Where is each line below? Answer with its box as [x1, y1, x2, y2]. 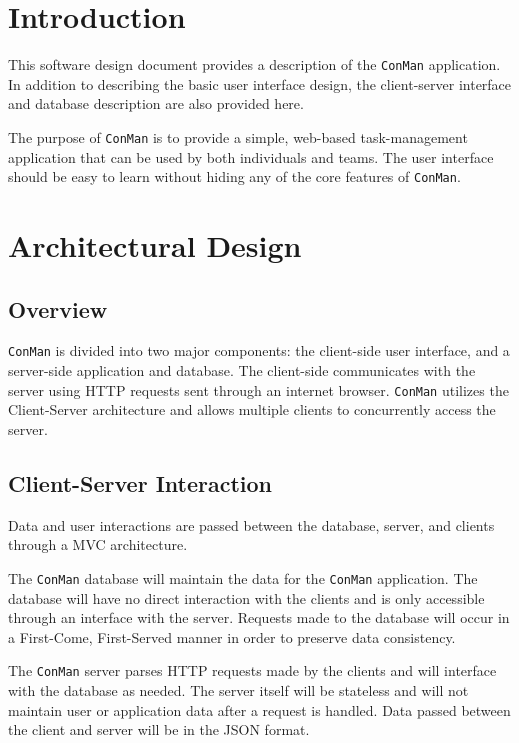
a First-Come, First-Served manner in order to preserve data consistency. [8, 626, 456, 647]
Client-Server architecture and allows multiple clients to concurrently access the [8, 399, 496, 420]
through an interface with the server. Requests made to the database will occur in [8, 607, 510, 628]
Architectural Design [8, 225, 302, 266]
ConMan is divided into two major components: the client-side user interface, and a [8, 340, 510, 361]
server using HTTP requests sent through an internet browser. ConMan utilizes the [8, 379, 509, 400]
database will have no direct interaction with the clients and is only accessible [8, 587, 485, 608]
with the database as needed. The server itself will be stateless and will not [8, 680, 469, 701]
